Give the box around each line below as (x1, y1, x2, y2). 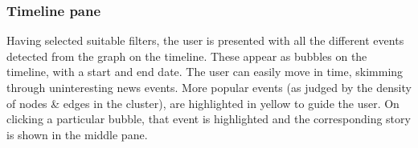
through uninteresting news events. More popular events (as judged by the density (6, 79, 412, 95)
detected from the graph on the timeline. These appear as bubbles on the (6, 47, 367, 64)
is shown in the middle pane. (6, 126, 148, 142)
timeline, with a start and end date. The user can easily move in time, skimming (6, 63, 404, 80)
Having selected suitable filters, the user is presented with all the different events (6, 32, 404, 49)
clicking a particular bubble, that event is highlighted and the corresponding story (6, 110, 411, 127)
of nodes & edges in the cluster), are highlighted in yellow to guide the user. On (6, 94, 400, 111)
